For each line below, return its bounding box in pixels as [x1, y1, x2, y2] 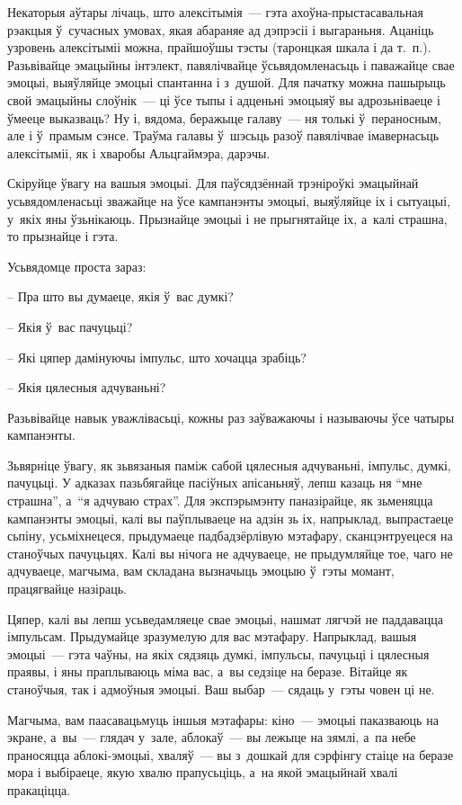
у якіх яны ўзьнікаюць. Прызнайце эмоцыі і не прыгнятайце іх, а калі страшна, [7, 209, 448, 228]
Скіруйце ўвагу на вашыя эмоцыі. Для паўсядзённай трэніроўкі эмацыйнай [7, 174, 419, 192]
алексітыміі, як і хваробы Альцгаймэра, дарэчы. [7, 143, 271, 162]
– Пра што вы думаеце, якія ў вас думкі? [7, 287, 234, 306]
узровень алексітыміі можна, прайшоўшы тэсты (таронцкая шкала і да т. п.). [7, 38, 431, 57]
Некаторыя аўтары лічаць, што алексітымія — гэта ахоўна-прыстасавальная [7, 3, 423, 21]
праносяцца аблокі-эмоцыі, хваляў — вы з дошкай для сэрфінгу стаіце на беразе [7, 745, 454, 764]
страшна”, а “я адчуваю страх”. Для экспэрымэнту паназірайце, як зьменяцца [7, 491, 433, 510]
